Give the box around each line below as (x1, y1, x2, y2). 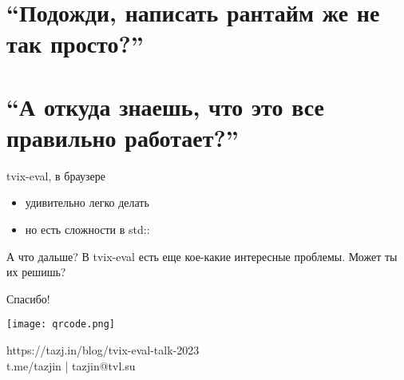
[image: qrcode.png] (6, 319, 116, 331)
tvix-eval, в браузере (6, 167, 105, 184)
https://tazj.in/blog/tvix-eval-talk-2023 (6, 342, 200, 358)
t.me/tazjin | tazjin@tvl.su (6, 357, 136, 374)
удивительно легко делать (25, 194, 149, 211)
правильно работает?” (6, 121, 239, 153)
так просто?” (6, 27, 144, 60)
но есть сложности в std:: (25, 221, 150, 238)
